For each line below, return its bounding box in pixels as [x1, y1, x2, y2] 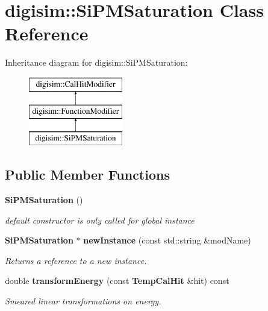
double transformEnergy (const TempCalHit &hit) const [5, 274, 229, 287]
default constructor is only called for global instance [5, 213, 195, 226]
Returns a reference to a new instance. [5, 254, 147, 266]
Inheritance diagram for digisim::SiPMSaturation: [5, 56, 188, 69]
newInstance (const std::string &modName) [83, 234, 251, 247]
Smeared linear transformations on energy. [5, 295, 161, 307]
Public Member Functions [5, 165, 170, 184]
